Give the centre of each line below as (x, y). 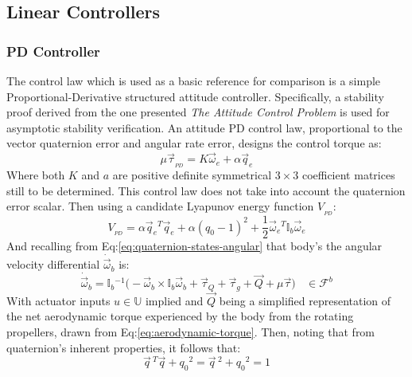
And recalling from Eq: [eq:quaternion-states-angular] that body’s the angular (194, 246)
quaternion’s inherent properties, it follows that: (124, 347)
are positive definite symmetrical (192, 175)
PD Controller (53, 51)
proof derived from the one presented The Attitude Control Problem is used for (198, 112)
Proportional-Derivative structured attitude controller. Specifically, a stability (195, 96)
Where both (36, 175)
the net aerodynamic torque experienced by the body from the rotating (180, 316)
